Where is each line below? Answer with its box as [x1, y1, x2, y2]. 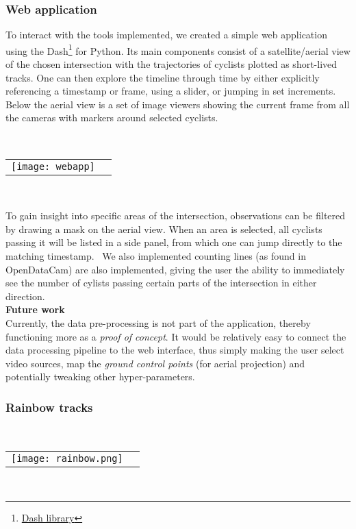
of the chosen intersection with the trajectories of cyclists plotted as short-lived [5, 57, 338, 71]
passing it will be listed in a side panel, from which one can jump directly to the [5, 235, 342, 249]
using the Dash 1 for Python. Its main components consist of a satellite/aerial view [5, 41, 351, 58]
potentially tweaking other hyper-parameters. [5, 369, 195, 384]
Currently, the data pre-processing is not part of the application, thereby [5, 315, 311, 330]
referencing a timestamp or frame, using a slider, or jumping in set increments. [5, 84, 336, 98]
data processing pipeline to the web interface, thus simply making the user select [5, 343, 344, 357]
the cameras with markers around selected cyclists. [5, 110, 218, 125]
